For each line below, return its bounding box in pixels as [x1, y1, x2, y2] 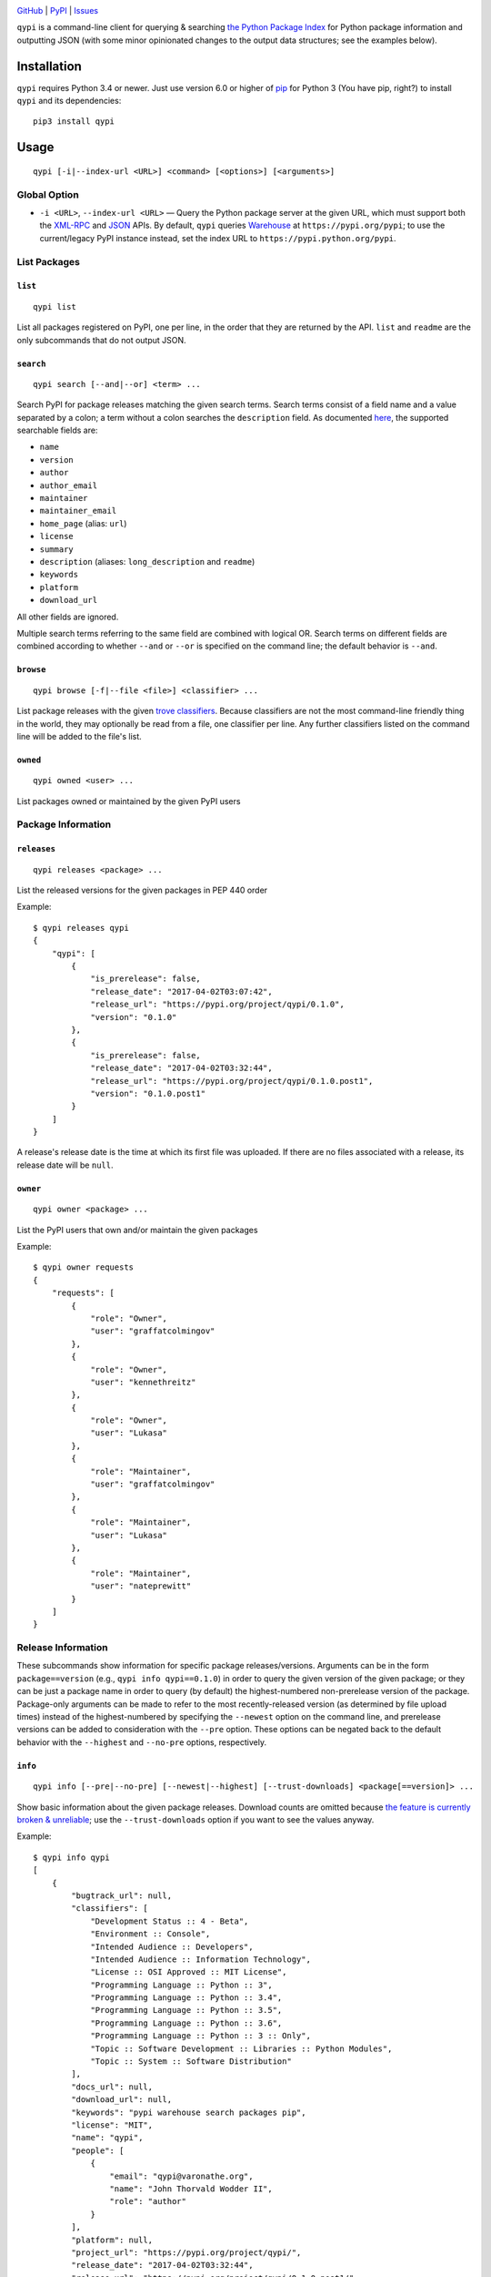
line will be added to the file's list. [16, 730, 143, 741]
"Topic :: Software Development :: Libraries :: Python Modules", [90, 2043, 393, 2054]
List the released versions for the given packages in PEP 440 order [16, 884, 268, 896]
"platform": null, [71, 2234, 154, 2245]
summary [39, 544, 75, 555]
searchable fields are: [16, 424, 98, 436]
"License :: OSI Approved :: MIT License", [90, 1967, 287, 1977]
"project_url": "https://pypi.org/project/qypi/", [71, 2247, 302, 2258]
